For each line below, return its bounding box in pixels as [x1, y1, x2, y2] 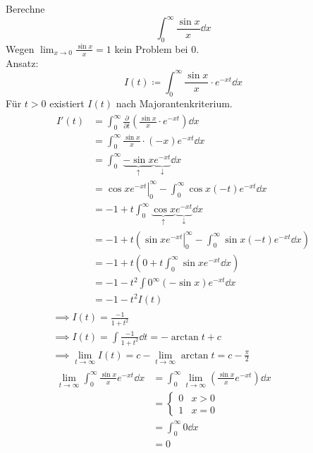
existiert [49, 95, 85, 110]
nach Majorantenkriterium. [116, 95, 233, 110]
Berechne [6, 1, 45, 16]
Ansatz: [6, 55, 39, 70]
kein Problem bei [114, 41, 188, 56]
